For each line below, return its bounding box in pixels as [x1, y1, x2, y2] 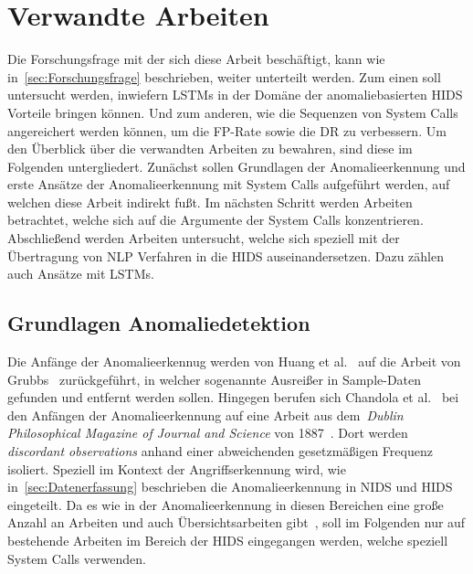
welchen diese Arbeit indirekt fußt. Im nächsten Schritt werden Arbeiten [7, 192, 413, 211]
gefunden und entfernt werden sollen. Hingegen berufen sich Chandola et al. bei [7, 388, 459, 407]
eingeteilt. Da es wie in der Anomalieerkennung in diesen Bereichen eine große [7, 494, 444, 514]
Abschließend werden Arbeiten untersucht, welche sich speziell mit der [7, 229, 400, 248]
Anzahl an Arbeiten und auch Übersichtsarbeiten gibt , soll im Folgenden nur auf [7, 513, 466, 532]
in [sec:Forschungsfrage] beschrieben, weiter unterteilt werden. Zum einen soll [7, 67, 441, 86]
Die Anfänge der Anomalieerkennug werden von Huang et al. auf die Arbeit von [7, 352, 461, 371]
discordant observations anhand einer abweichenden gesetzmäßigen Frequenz [7, 441, 433, 461]
